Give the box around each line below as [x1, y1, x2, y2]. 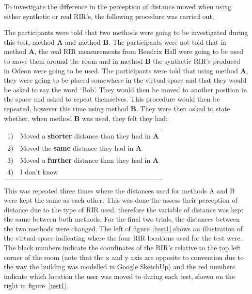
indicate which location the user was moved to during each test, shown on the [4, 271, 235, 281]
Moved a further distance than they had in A [20, 155, 159, 165]
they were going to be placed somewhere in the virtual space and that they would [4, 75, 247, 85]
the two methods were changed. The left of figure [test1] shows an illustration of [4, 223, 243, 233]
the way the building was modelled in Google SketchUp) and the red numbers [4, 261, 235, 272]
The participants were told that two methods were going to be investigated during [4, 27, 248, 37]
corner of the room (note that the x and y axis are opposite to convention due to [4, 252, 244, 262]
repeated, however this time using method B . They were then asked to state [4, 103, 230, 113]
